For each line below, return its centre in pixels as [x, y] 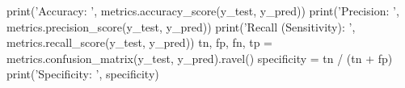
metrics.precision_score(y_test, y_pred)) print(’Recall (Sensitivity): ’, [181, 26]
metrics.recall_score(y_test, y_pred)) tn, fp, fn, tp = [140, 42]
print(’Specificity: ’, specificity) [83, 74]
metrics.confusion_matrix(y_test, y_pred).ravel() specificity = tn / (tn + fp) [200, 58]
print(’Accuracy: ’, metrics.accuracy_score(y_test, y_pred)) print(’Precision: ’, [203, 10]
